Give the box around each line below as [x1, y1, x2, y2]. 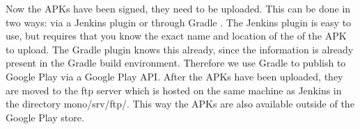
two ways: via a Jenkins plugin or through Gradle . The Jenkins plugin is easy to [6, 15, 352, 29]
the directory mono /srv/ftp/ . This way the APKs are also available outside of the [6, 96, 354, 111]
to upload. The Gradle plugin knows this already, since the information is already [6, 42, 354, 56]
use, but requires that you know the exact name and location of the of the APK [6, 28, 347, 43]
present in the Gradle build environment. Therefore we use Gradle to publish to [6, 55, 346, 70]
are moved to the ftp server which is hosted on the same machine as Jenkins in [6, 83, 342, 97]
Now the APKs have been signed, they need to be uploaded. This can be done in [6, 1, 351, 15]
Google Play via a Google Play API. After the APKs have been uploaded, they [6, 69, 343, 83]
